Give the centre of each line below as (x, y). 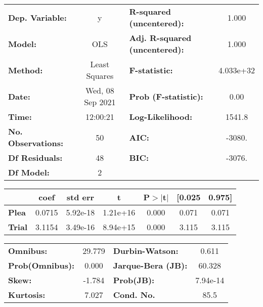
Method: (26, 70)
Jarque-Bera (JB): (150, 265)
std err (80, 197)
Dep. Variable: (37, 17)
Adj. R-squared (160, 38)
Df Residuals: (35, 158)
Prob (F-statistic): (166, 96)
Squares (100, 76)
